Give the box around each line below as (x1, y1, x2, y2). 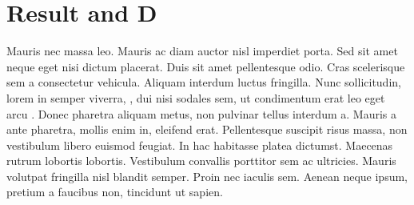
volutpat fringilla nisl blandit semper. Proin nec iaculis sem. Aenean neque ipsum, (6, 167, 408, 184)
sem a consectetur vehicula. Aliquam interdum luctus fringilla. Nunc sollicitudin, (6, 74, 401, 90)
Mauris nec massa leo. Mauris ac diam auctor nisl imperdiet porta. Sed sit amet (6, 42, 398, 59)
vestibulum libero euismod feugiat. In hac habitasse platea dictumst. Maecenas (6, 136, 393, 153)
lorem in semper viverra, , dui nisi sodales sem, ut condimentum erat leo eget (6, 89, 385, 106)
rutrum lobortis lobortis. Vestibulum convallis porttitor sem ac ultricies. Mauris (6, 152, 396, 169)
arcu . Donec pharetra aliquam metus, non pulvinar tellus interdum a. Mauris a (6, 105, 396, 122)
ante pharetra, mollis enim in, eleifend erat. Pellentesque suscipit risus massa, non (6, 121, 408, 138)
